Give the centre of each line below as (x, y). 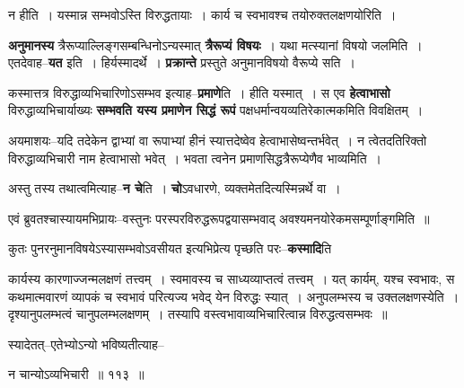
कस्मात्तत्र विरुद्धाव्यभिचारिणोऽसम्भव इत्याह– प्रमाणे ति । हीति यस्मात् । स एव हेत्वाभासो (199, 92)
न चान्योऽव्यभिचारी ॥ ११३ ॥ (76, 374)
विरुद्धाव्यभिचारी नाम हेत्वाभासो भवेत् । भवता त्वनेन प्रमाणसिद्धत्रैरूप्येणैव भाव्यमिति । (195, 158)
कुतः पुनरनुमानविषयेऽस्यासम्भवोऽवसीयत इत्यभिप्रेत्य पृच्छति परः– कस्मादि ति (170, 248)
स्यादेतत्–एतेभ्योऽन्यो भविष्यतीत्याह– (86, 344)
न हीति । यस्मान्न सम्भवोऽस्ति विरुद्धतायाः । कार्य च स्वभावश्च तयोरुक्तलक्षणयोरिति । (202, 14)
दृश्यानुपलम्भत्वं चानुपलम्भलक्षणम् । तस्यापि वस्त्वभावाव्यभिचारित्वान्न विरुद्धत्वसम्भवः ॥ (198, 314)
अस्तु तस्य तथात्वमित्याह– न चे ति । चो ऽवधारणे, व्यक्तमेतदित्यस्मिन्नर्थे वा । (175, 188)
